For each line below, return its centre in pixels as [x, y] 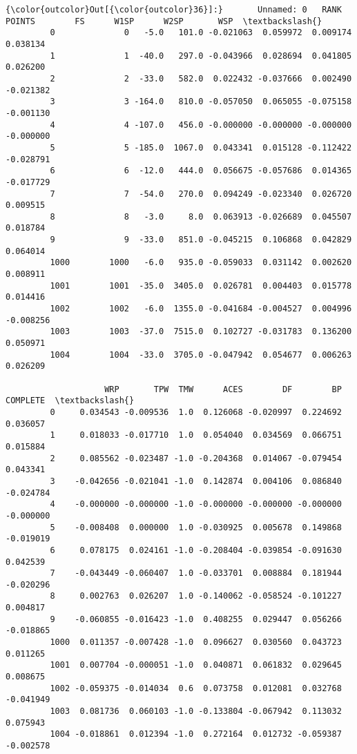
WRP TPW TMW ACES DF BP [223, 389]
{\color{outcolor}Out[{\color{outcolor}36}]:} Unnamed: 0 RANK [174, 10]
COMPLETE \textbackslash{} [70, 401]
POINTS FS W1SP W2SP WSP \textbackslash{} [164, 21]
